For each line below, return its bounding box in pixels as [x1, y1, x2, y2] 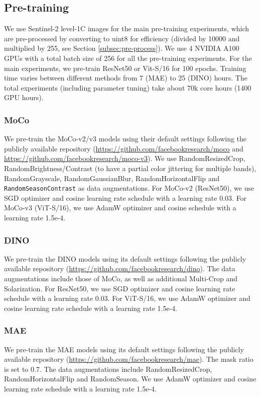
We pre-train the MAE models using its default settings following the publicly [4, 344, 244, 354]
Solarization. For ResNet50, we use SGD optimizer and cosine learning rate [4, 283, 235, 293]
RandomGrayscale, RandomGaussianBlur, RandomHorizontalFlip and [4, 173, 220, 183]
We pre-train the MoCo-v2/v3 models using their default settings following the [4, 133, 247, 144]
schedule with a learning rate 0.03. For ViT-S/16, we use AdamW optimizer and [4, 293, 250, 303]
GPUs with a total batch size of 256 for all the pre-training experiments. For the [4, 52, 252, 63]
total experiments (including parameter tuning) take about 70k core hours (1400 [4, 82, 251, 93]
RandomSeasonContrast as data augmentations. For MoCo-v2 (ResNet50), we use [4, 183, 254, 193]
